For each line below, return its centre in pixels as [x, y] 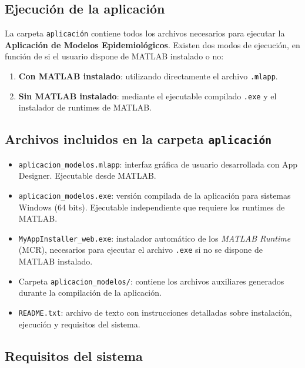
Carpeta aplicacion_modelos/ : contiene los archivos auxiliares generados [151, 281]
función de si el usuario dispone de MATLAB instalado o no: [114, 56]
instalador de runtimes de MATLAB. [85, 107]
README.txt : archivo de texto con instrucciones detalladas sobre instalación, [155, 312]
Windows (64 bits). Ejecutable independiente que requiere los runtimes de [152, 207]
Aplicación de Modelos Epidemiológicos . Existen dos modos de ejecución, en [152, 44]
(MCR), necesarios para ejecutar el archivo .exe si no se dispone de [140, 250]
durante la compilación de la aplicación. [90, 292]
